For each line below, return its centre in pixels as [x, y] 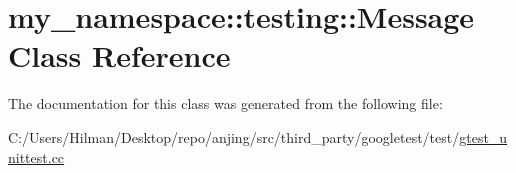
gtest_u [483, 136]
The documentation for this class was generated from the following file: [225, 103]
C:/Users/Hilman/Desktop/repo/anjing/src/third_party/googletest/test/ [234, 136]
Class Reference [119, 55]
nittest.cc [36, 156]
